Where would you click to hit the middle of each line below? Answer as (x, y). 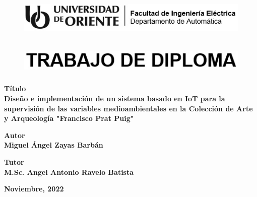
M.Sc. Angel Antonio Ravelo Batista (69, 172)
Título (15, 88)
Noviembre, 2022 (34, 189)
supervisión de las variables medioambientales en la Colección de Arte (128, 108)
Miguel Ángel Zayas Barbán (54, 145)
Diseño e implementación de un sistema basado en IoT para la (115, 98)
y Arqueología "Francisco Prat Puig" (69, 118)
